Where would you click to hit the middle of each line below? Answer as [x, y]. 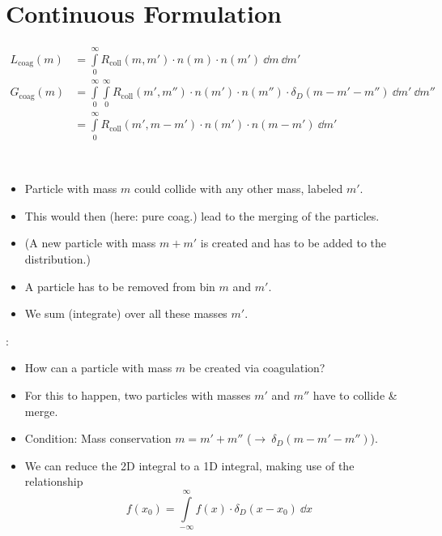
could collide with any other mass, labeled [238, 189]
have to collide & [355, 394]
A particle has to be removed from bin [120, 286]
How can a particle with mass [98, 368]
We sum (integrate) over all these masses [126, 313]
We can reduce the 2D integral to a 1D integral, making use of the [189, 465]
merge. [41, 411]
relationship [54, 481]
